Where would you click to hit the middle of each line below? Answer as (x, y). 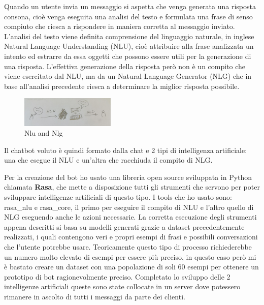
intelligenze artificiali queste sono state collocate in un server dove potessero (122, 286)
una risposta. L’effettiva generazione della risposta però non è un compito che (125, 66)
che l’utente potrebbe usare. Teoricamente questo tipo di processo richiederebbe (128, 247)
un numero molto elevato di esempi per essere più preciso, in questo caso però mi (130, 256)
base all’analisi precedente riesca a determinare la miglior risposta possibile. (122, 86)
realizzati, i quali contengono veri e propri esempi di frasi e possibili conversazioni (131, 237)
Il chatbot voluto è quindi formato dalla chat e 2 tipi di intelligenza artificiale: (126, 150)
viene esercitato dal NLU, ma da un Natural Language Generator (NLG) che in (128, 76)
